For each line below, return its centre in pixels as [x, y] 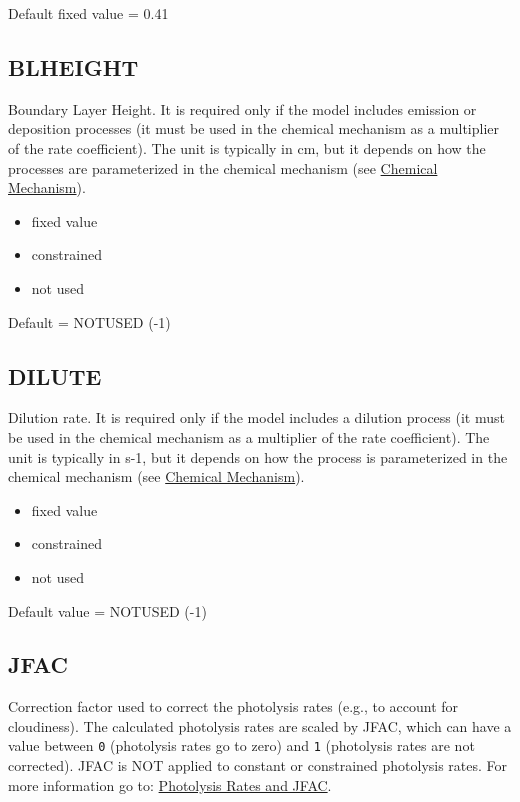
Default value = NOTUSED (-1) [107, 610]
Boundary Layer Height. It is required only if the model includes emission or [242, 108]
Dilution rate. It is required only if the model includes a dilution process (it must [256, 417]
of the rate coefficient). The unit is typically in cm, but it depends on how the [247, 147]
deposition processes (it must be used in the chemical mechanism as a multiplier [254, 128]
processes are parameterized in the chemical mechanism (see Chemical [223, 167]
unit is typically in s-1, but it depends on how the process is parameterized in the [258, 456]
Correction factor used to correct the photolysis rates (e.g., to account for [233, 706]
